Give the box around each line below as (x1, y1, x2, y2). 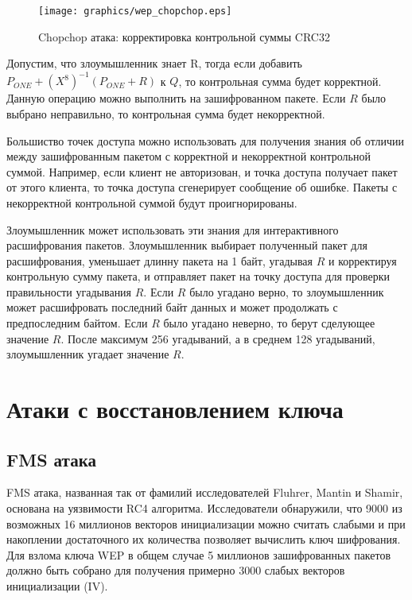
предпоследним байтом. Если (6, 315, 148, 331)
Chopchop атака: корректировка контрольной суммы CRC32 (38, 28, 330, 45)
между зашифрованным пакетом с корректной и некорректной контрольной (6, 148, 371, 165)
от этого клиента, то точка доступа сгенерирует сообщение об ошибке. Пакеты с (6, 179, 398, 195)
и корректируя (328, 252, 397, 269)
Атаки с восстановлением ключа (6, 393, 344, 425)
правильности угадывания (6, 283, 132, 300)
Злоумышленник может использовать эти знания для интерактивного (6, 221, 339, 238)
